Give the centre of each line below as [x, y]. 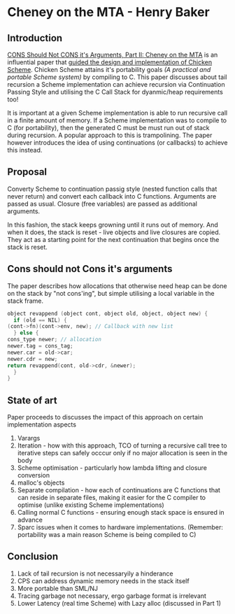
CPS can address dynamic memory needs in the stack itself [104, 580]
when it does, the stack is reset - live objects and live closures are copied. [114, 232]
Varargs [29, 438]
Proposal [27, 172]
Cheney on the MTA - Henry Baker [108, 12]
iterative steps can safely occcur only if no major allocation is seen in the [122, 453]
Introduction [35, 38]
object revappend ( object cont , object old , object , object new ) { [108, 313]
